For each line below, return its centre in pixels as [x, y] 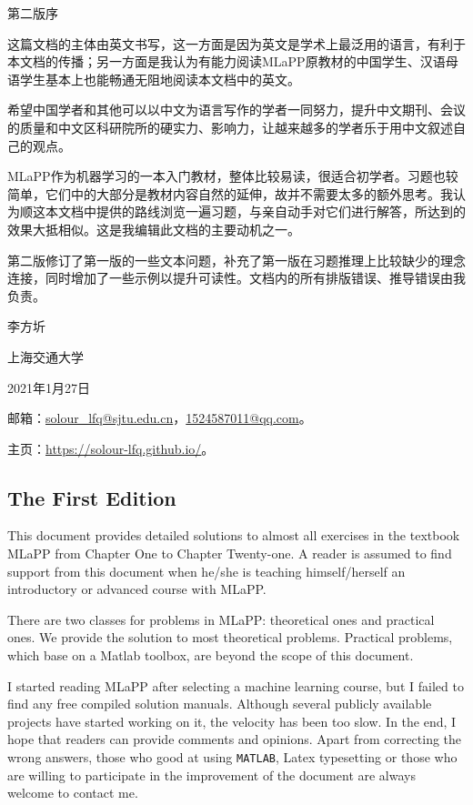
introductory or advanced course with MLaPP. [137, 589]
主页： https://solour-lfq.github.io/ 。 [111, 448]
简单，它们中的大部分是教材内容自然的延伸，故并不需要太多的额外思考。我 [230, 193]
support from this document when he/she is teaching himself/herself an [206, 571]
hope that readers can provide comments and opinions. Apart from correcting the [235, 739]
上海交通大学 [45, 356]
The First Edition [92, 497]
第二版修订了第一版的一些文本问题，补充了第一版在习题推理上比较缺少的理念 [236, 260]
